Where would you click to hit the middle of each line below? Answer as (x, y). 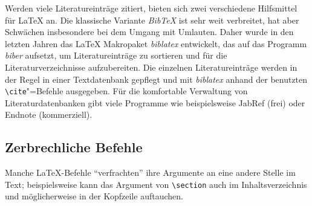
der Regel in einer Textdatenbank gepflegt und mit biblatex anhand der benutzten (156, 79)
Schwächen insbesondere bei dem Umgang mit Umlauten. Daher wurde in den (149, 32)
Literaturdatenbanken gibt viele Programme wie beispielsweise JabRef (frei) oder (155, 102)
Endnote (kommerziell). (49, 114)
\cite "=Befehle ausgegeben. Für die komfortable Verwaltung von (126, 91)
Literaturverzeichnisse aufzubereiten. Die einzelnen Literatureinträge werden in (151, 67)
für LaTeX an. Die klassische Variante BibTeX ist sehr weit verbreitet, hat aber (152, 20)
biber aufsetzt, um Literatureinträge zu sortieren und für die (116, 55)
